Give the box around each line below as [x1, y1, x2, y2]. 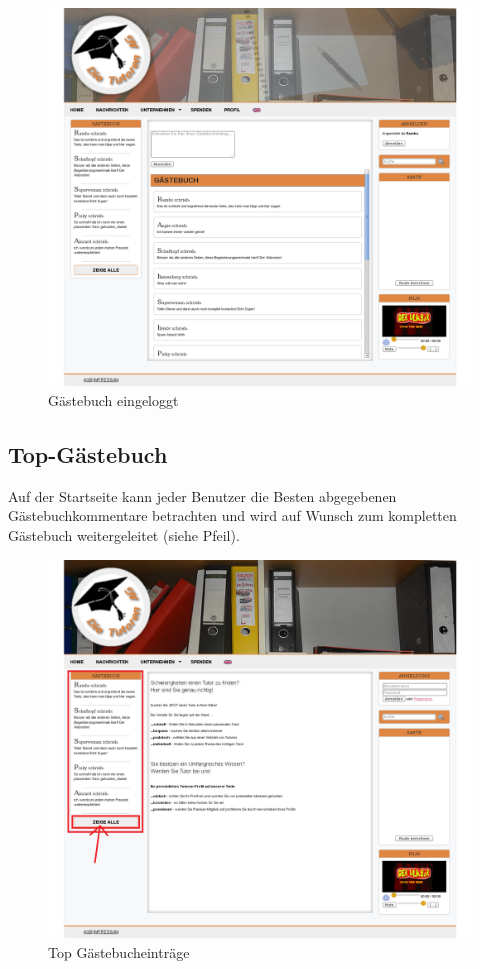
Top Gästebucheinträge [48, 941, 190, 962]
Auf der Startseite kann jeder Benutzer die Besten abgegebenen [8, 485, 397, 506]
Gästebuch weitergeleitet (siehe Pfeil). [8, 525, 240, 546]
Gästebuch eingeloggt [48, 390, 179, 411]
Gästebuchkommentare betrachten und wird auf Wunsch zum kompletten [8, 505, 457, 526]
